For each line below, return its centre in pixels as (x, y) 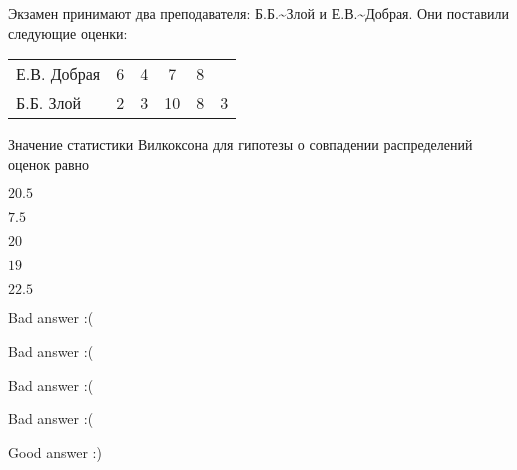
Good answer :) (55, 451)
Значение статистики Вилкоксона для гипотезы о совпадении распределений (240, 144)
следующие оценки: (68, 32)
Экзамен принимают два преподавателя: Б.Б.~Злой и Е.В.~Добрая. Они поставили (258, 13)
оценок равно (48, 163)
